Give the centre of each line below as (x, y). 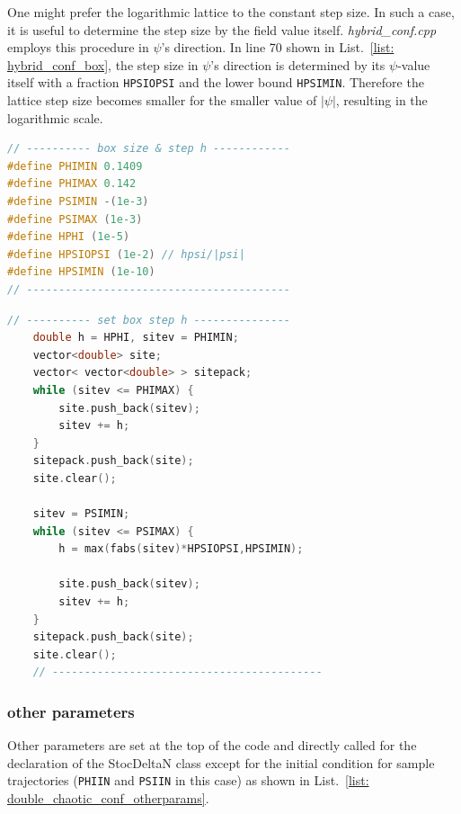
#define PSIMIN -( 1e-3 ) (78, 201)
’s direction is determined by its (298, 64)
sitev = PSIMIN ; (81, 514)
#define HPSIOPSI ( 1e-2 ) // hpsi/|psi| (126, 254)
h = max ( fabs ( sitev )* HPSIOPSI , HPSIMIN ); (181, 549)
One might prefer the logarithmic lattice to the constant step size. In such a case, (231, 12)
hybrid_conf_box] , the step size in (103, 64)
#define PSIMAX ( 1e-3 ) (75, 219)
